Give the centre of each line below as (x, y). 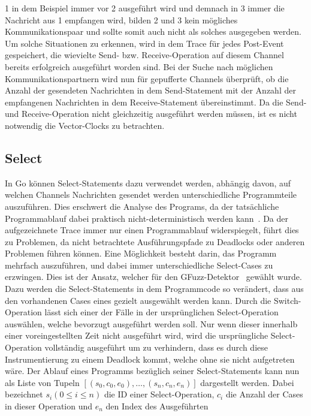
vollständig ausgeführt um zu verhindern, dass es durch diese (156, 347)
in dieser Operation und (49, 406)
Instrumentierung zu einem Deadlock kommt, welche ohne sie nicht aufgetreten (150, 359)
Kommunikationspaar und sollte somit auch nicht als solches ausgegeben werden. (153, 31)
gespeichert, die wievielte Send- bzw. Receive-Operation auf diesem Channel (144, 55)
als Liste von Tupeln (42, 382)
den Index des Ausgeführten (157, 406)
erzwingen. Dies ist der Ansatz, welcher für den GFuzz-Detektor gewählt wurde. (153, 277)
